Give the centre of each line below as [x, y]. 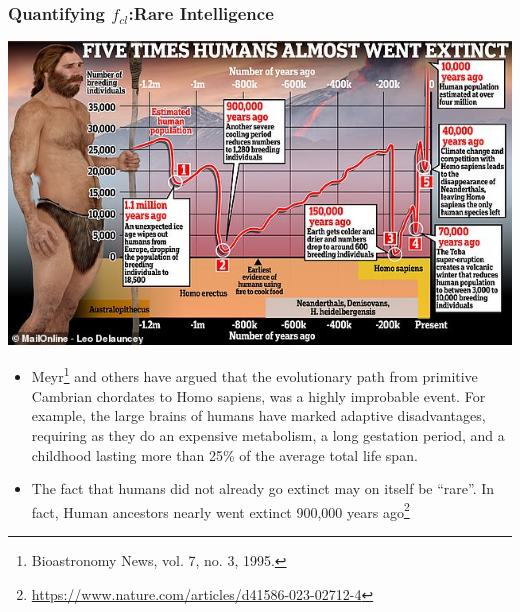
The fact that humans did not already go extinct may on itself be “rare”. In [263, 488]
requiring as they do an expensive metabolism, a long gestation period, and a [268, 434]
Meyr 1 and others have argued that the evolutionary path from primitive [254, 375]
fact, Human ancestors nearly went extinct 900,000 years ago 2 [220, 510]
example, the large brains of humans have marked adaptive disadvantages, [258, 415]
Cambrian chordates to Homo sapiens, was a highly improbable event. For [258, 395]
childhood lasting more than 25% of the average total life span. [224, 454]
